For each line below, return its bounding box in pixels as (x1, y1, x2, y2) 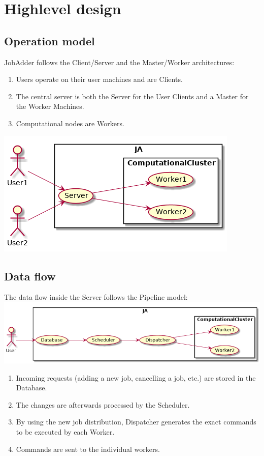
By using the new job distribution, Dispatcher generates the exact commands (16, 416, 256, 427)
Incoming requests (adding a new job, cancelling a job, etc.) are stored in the (16, 372, 256, 383)
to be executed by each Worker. (16, 426, 115, 437)
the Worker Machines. (16, 101, 84, 111)
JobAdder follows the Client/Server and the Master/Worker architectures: (4, 56, 235, 67)
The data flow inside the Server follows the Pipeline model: (4, 292, 188, 302)
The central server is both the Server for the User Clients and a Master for (16, 91, 249, 101)
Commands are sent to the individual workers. (16, 443, 160, 454)
